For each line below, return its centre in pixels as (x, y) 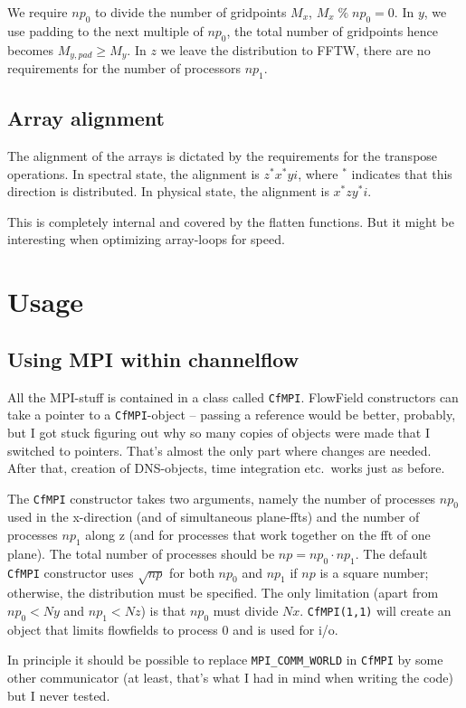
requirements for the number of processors (124, 68)
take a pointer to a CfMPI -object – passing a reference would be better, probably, (232, 415)
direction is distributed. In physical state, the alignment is (168, 191)
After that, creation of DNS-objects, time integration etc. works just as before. (226, 468)
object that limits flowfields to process (113, 629)
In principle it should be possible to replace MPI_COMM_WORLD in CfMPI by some (225, 660)
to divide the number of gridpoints (191, 12)
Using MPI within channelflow (153, 359)
